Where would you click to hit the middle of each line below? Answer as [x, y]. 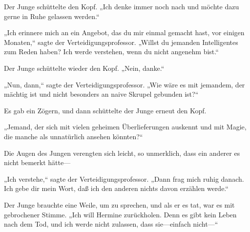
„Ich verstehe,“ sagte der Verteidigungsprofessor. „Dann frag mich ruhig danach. [124, 179]
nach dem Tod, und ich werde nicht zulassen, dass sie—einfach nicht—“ [111, 224]
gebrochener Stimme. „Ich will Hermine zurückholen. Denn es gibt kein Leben [120, 214]
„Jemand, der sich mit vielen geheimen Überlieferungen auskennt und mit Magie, [125, 127]
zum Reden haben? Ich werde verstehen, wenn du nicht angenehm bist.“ [111, 52]
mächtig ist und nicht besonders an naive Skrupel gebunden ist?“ [101, 94]
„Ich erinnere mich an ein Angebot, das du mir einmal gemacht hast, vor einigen [124, 32]
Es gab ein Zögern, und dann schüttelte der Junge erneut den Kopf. [105, 110]
